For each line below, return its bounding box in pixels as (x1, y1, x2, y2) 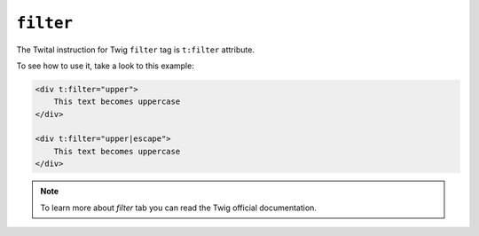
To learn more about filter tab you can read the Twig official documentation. (40, 202, 317, 213)
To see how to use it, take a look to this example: (16, 60, 194, 71)
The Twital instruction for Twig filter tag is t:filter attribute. (16, 44, 255, 55)
